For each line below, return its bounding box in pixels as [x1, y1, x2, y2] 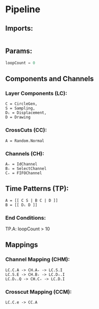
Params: [5, 47, 32, 56]
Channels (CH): [5, 150, 44, 157]
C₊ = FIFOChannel [5, 170, 42, 176]
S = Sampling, [5, 106, 36, 111]
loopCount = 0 [5, 60, 36, 65]
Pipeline [5, 4, 41, 15]
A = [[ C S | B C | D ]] [5, 198, 58, 203]
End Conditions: [5, 214, 46, 221]
